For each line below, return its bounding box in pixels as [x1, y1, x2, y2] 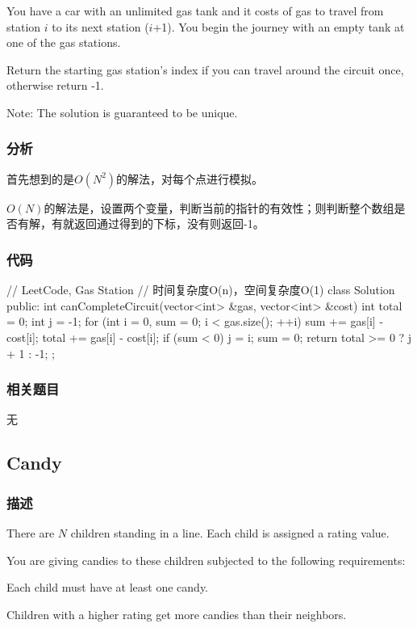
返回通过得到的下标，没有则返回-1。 [73, 215, 265, 232]
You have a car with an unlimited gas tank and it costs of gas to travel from [6, 2, 384, 19]
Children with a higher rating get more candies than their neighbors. [6, 605, 347, 622]
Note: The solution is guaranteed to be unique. [6, 103, 238, 120]
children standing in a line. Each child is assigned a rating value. [70, 524, 390, 541]
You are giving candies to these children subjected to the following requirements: [6, 551, 406, 568]
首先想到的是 [6, 170, 74, 187]
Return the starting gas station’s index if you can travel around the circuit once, [6, 61, 404, 78]
